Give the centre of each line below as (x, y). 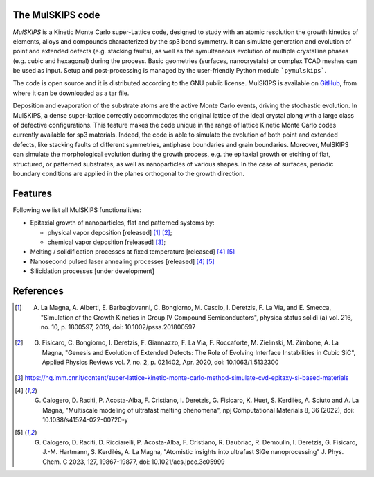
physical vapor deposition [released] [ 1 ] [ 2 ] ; (110, 232)
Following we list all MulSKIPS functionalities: (77, 210)
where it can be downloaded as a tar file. (71, 93)
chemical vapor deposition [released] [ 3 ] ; (107, 242)
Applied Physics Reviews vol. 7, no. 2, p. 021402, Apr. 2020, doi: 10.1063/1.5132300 (160, 362)
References (38, 291)
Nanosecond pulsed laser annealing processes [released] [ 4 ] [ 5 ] (122, 261)
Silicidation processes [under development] (92, 271)
